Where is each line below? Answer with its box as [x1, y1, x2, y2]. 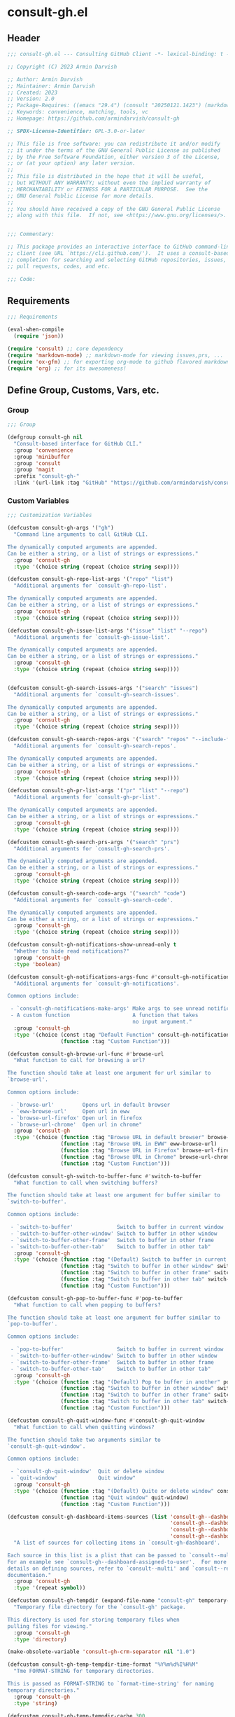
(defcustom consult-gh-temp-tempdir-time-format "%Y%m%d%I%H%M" [7, 1661, 199, 1668]
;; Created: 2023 [7, 89, 58, 96]
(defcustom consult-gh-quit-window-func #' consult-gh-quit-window [7, 1416, 205, 1424]
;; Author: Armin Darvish [7, 76, 83, 83]
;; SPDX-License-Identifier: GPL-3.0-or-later [7, 127, 145, 135]
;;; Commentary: [7, 230, 55, 238]
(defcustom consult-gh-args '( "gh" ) [7, 525, 114, 532]
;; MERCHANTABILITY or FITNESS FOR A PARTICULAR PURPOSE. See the [7, 186, 208, 193]
